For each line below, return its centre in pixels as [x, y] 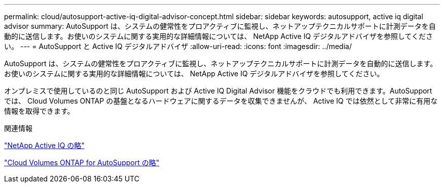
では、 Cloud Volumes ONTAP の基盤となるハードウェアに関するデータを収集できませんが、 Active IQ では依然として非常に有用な [221, 101]
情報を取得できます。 [39, 111]
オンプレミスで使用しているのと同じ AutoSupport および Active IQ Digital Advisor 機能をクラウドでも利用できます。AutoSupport [218, 91]
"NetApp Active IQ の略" [44, 145]
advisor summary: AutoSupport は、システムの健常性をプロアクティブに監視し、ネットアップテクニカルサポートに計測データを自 [220, 26]
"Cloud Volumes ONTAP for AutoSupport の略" [82, 162]
